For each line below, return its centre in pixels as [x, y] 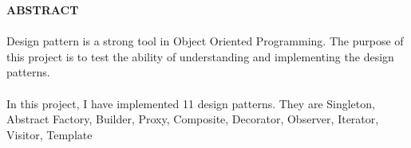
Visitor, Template [49, 134]
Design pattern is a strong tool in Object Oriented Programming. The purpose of [205, 41]
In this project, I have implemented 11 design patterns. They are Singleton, [191, 103]
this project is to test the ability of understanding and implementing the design [200, 56]
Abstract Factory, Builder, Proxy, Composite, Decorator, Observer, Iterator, [193, 119]
